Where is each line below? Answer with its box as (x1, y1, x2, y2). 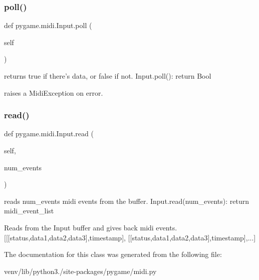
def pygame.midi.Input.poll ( (4, 20, 92, 31)
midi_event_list (4, 205, 54, 216)
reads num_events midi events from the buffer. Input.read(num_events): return (4, 195, 249, 206)
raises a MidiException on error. (4, 87, 103, 98)
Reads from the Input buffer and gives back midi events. (4, 222, 177, 232)
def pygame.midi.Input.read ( (4, 128, 94, 139)
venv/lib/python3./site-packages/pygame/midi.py (4, 265, 157, 276)
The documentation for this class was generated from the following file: (4, 249, 222, 259)
